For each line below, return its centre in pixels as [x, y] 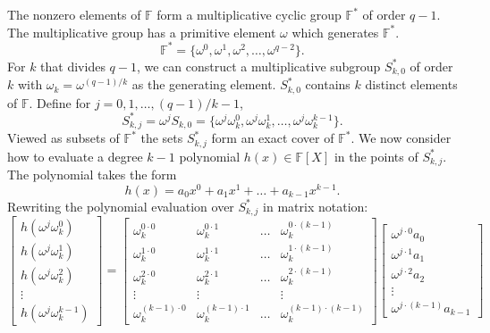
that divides [73, 66]
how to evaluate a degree [75, 156]
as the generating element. [204, 84]
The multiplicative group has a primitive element [142, 32]
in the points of [376, 156]
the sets [162, 138]
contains [328, 84]
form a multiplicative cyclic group [249, 14]
